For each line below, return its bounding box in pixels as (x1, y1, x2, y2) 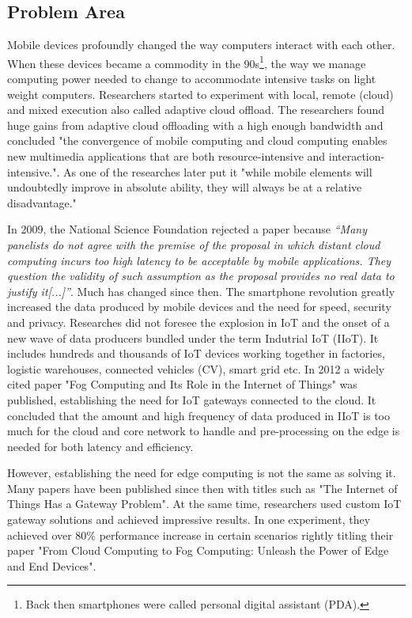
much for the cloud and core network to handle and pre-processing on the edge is (7, 423, 400, 439)
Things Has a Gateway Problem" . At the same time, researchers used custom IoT (7, 495, 402, 512)
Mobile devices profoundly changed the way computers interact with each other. (7, 36, 395, 53)
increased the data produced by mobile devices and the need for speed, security (7, 298, 391, 315)
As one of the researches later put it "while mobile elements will (63, 163, 372, 180)
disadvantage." (7, 194, 77, 210)
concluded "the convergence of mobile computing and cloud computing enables (7, 132, 387, 149)
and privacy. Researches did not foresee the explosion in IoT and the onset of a (7, 313, 390, 330)
